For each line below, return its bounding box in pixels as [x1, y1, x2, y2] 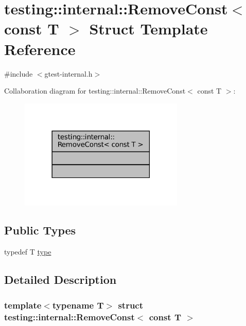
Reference [4, 38, 76, 59]
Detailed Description [4, 271, 117, 287]
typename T [52, 298, 104, 311]
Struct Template [89, 18, 208, 39]
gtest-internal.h [44, 68, 93, 79]
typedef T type [4, 246, 51, 257]
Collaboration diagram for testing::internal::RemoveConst [4, 85, 186, 96]
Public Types [4, 222, 76, 238]
